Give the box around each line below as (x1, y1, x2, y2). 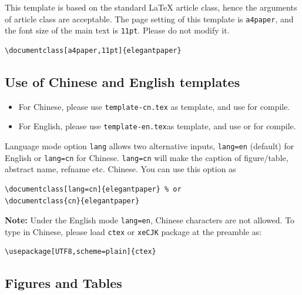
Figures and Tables (5, 274, 122, 292)
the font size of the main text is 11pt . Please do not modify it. (5, 24, 230, 36)
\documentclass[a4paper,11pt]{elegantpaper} (5, 46, 182, 55)
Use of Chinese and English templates (5, 72, 240, 90)
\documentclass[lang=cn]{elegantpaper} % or (5, 185, 182, 193)
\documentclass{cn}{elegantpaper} (5, 196, 140, 205)
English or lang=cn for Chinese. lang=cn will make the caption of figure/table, (5, 151, 288, 163)
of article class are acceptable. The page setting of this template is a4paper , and (5, 12, 294, 25)
